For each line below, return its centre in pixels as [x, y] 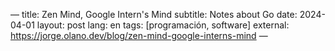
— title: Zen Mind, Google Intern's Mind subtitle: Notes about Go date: [154, 14]
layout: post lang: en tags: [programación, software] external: [163, 25]
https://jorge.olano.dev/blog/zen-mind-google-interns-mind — [139, 35]
